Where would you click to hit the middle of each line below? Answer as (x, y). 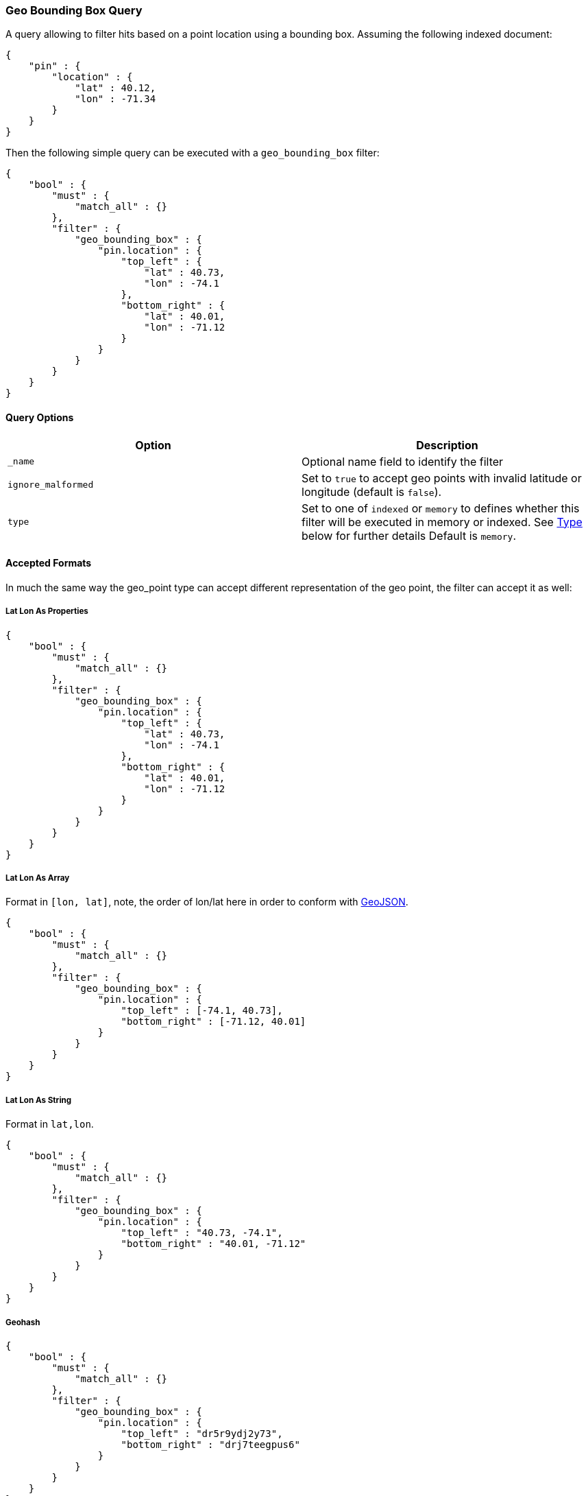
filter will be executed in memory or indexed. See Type (442, 522)
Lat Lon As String (39, 1100)
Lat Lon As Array (38, 878)
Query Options (40, 417)
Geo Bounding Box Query (74, 10)
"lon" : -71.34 (115, 99)
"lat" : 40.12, (115, 88)
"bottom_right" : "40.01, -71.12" (213, 1244)
